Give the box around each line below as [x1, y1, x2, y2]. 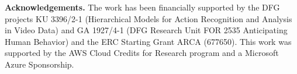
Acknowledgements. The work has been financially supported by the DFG [5, 1, 280, 13]
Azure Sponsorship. [5, 58, 74, 70]
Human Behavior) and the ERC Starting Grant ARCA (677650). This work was [5, 35, 292, 47]
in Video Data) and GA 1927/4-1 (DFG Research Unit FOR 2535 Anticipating [5, 24, 288, 36]
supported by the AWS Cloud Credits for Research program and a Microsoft [5, 47, 279, 59]
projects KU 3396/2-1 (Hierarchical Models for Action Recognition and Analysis [5, 12, 292, 24]
